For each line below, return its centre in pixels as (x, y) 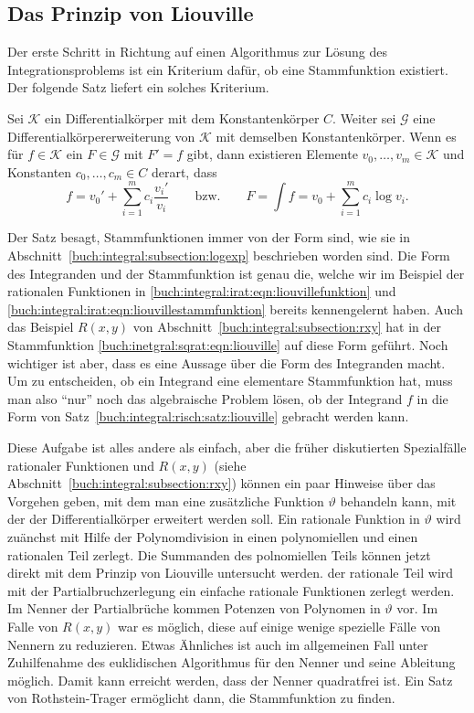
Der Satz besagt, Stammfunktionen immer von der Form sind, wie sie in (209, 237)
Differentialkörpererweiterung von (101, 136)
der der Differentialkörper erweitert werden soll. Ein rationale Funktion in (214, 519)
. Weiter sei (364, 117)
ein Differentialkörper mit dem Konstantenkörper (182, 117)
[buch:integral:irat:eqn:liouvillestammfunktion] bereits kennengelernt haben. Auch (235, 309)
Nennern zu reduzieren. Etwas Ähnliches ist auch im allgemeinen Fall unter (218, 644)
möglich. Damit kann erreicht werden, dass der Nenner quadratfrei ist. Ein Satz (230, 680)
